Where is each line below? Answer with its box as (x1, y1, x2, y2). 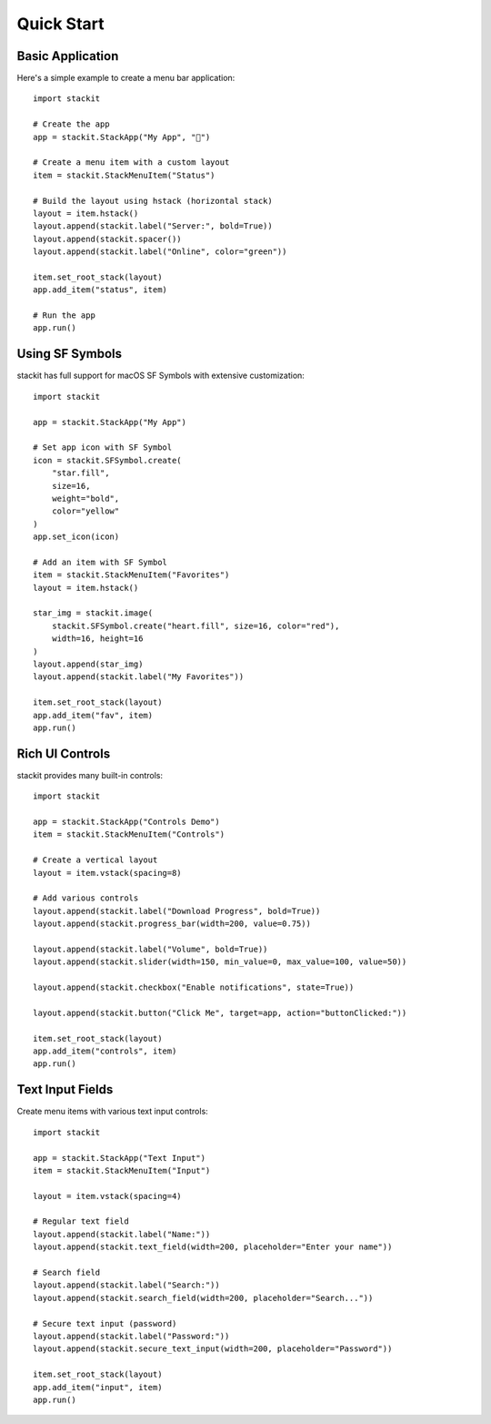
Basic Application (16, 48, 119, 64)
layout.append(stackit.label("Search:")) (33, 1280, 220, 1290)
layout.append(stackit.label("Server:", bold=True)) (33, 221, 273, 231)
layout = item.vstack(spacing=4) (33, 1191, 182, 1201)
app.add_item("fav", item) (33, 710, 154, 720)
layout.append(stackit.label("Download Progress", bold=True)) (33, 906, 321, 916)
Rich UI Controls (16, 746, 111, 761)
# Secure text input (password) (33, 1318, 177, 1328)
